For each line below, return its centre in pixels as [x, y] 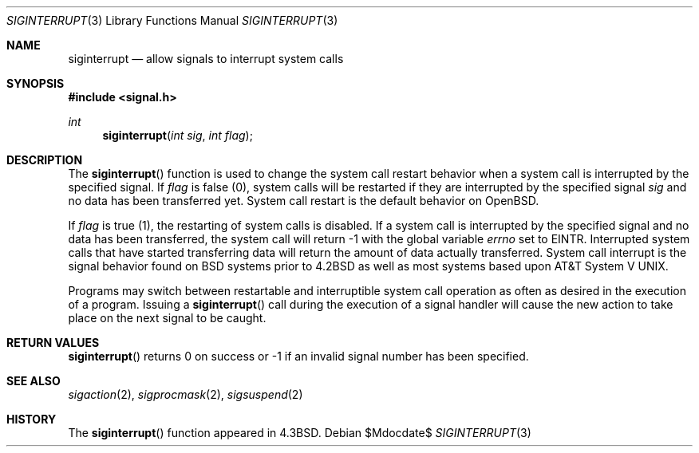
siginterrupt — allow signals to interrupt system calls [206, 59]
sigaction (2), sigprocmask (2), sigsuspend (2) [186, 394]
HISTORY [32, 419]
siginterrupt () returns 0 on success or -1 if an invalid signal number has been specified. [298, 356]
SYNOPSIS [36, 83]
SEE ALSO [34, 381]
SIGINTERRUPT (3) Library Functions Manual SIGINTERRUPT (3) [172, 20]
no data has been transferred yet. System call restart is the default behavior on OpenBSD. [304, 201]
